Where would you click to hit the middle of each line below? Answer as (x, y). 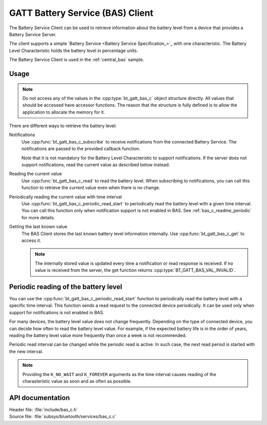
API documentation (40, 398)
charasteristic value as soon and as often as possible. (77, 381)
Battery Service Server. (33, 34)
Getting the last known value (38, 227)
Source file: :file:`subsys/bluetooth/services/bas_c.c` (63, 417)
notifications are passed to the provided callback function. (81, 149)
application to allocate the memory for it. (64, 112)
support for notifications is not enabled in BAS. (57, 312)
